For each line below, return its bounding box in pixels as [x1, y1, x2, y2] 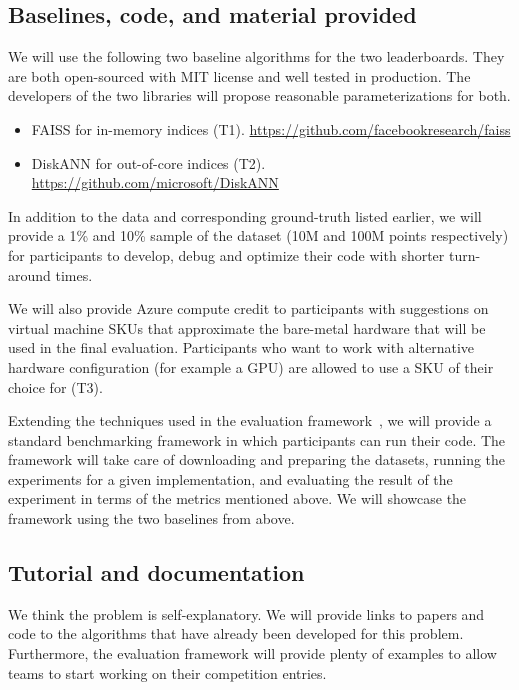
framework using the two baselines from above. [8, 508, 295, 529]
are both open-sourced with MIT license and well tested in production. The [8, 65, 471, 86]
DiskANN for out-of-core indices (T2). [31, 152, 266, 173]
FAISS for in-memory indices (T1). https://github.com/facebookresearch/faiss [31, 118, 511, 139]
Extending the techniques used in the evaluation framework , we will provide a [8, 410, 492, 431]
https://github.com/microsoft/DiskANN [31, 172, 279, 193]
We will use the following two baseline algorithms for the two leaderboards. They [8, 46, 505, 67]
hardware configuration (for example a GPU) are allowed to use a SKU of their [8, 356, 494, 377]
